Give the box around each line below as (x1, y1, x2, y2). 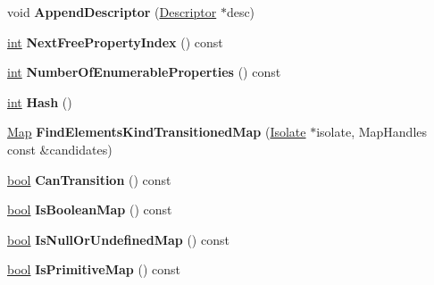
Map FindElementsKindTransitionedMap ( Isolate (7, 122, 306, 141)
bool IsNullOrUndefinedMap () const (7, 230, 230, 248)
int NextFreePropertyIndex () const (7, 32, 223, 51)
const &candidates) (7, 139, 113, 158)
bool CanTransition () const (7, 170, 171, 189)
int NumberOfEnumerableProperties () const (7, 63, 281, 81)
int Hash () (7, 92, 72, 111)
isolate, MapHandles (316, 122, 428, 141)
